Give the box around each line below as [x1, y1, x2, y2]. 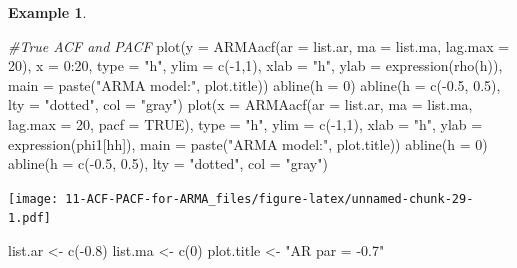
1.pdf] [8, 211, 51, 226]
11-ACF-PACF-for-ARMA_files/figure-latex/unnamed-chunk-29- [65, 191, 474, 206]
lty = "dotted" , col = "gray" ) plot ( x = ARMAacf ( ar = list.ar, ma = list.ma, [8, 94, 473, 115]
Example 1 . [8, 2, 87, 22]
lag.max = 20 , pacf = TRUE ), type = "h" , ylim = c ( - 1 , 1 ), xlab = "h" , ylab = [8, 113, 483, 134]
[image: [8, 191, 59, 206]
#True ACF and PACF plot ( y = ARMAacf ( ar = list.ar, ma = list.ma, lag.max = [8, 35, 510, 56]
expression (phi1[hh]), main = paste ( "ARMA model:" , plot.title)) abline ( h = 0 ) [8, 133, 488, 154]
